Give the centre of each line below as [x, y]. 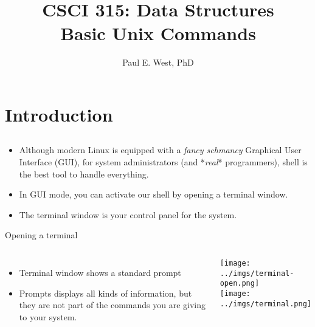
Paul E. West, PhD [158, 62]
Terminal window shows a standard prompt [100, 273]
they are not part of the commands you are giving [112, 305]
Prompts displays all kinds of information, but [106, 293]
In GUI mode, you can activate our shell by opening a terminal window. [154, 194]
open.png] [240, 284]
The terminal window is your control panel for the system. [128, 214]
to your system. [48, 316]
